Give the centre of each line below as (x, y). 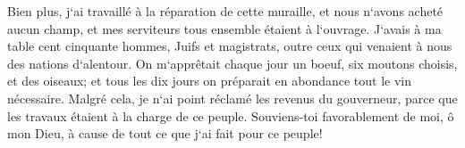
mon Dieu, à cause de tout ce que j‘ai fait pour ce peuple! (165, 133)
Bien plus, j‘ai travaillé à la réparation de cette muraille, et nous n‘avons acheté (225, 11)
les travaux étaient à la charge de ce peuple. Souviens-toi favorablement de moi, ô (231, 115)
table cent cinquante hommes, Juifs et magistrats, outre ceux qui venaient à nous (230, 46)
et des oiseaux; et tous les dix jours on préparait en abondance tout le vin (210, 81)
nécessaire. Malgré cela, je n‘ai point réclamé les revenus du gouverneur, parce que (232, 98)
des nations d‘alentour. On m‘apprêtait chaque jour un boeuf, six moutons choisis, (232, 63)
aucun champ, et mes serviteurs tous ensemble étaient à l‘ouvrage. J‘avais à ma (224, 28)
